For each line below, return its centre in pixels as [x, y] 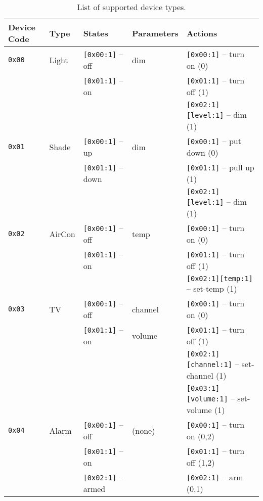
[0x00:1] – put [214, 141]
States [96, 33]
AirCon [62, 234]
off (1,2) [201, 462]
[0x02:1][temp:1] [220, 279]
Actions [202, 33]
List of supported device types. [131, 7]
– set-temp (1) [212, 288]
